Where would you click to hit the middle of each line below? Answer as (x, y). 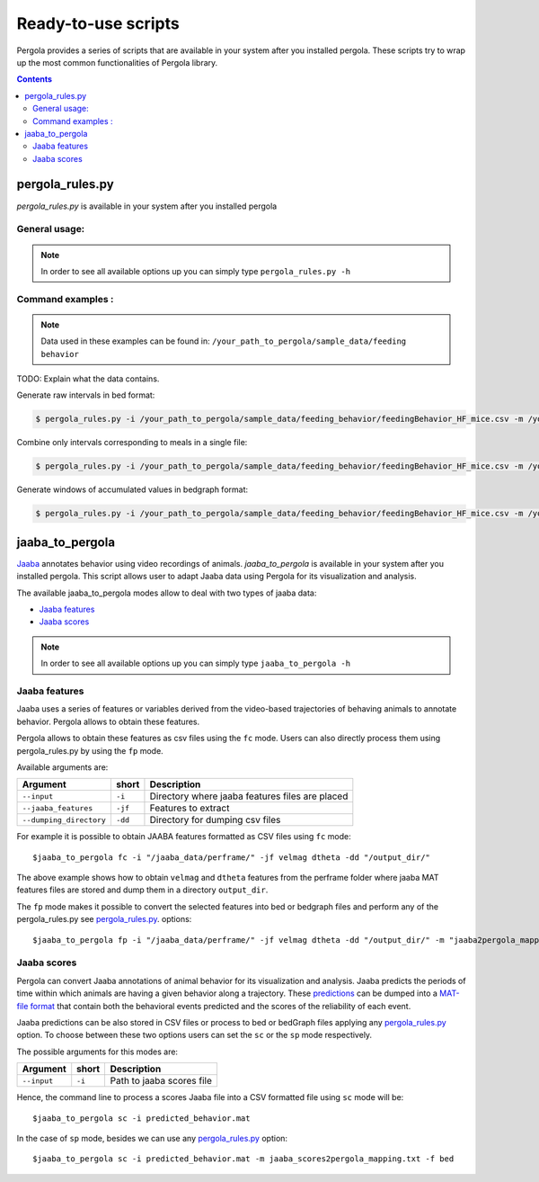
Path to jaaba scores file (161, 1081)
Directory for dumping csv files (215, 820)
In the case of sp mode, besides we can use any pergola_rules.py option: (152, 1138)
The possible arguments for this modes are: (97, 1052)
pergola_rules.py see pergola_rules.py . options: (104, 919)
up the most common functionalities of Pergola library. (117, 62)
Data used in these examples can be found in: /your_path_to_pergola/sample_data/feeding (224, 341)
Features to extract (190, 808)
